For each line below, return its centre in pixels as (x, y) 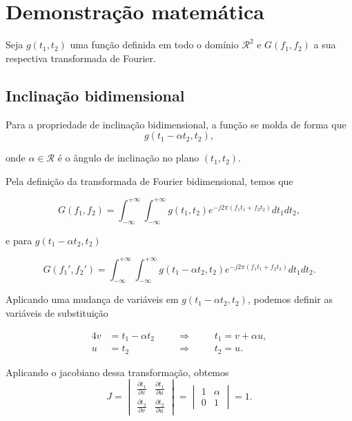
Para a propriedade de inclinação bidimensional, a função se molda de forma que (176, 124)
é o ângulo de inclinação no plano (128, 158)
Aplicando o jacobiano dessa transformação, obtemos (117, 372)
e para (19, 240)
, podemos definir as (290, 299)
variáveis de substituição (57, 313)
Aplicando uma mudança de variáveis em (92, 299)
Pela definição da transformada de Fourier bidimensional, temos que (149, 180)
